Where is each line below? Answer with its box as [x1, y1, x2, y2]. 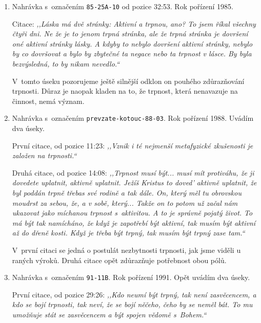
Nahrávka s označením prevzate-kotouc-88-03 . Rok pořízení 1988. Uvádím [12, 113, 254, 123]
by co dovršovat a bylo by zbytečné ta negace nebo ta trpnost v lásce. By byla [12, 48, 252, 59]
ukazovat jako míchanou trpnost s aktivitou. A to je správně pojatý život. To [12, 207, 253, 218]
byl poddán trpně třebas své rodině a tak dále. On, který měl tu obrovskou [12, 187, 242, 198]
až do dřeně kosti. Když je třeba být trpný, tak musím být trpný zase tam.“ [12, 227, 245, 238]
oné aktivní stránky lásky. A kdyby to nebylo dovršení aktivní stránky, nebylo [12, 38, 253, 49]
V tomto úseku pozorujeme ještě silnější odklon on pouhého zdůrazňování [12, 75, 245, 86]
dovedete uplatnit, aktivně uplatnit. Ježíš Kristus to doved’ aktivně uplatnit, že [12, 177, 257, 188]
